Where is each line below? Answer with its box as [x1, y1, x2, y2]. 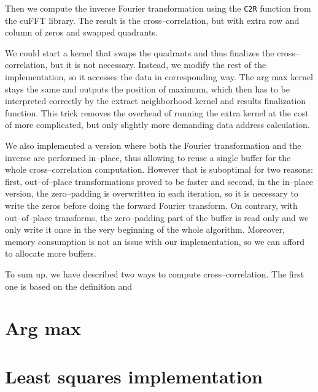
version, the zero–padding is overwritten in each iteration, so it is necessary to [5, 187, 298, 200]
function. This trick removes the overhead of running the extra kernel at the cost [5, 106, 309, 119]
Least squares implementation [5, 363, 263, 388]
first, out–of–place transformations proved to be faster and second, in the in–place [5, 175, 313, 187]
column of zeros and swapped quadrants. [5, 26, 158, 39]
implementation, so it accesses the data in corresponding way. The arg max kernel [5, 70, 313, 83]
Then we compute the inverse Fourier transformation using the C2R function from [5, 2, 311, 14]
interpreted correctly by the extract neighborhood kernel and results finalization [5, 94, 306, 107]
